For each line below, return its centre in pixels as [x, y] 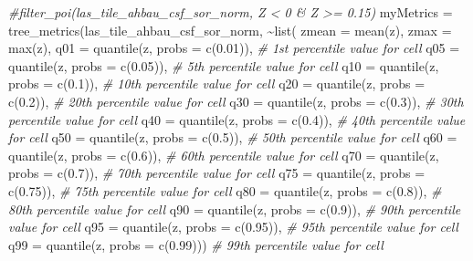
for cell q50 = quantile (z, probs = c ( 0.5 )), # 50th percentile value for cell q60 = [233, 137]
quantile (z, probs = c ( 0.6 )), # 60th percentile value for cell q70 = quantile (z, [224, 155]
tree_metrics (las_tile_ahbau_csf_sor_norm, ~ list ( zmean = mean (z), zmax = [230, 30]
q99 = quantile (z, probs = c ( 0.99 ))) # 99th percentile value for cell [196, 244]
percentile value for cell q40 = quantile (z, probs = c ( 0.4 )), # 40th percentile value [237, 119]
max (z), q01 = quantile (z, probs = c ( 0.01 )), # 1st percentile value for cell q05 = [234, 48]
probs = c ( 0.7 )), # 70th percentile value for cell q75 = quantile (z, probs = [217, 173]
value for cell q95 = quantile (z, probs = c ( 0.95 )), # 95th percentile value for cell [233, 227]
